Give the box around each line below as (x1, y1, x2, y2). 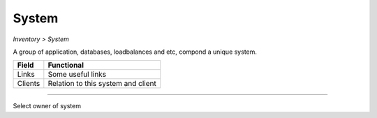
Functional (47, 60, 84, 70)
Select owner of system (13, 102, 82, 110)
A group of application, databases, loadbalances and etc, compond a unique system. (13, 47, 258, 56)
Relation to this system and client (47, 79, 156, 89)
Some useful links (47, 70, 107, 80)
